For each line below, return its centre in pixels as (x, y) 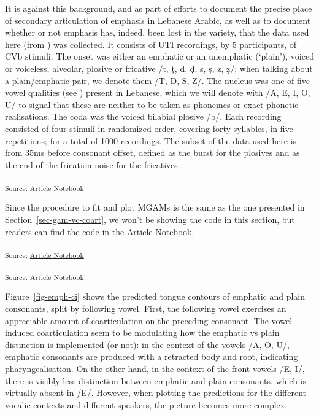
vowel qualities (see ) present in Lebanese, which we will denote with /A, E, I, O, (158, 92)
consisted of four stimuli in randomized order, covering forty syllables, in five (149, 128)
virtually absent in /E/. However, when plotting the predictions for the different (156, 393)
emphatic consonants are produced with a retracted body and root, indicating (152, 356)
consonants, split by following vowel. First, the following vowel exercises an (146, 308)
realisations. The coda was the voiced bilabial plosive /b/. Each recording (143, 116)
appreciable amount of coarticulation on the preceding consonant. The (137, 320)
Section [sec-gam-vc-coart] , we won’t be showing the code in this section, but (150, 219)
